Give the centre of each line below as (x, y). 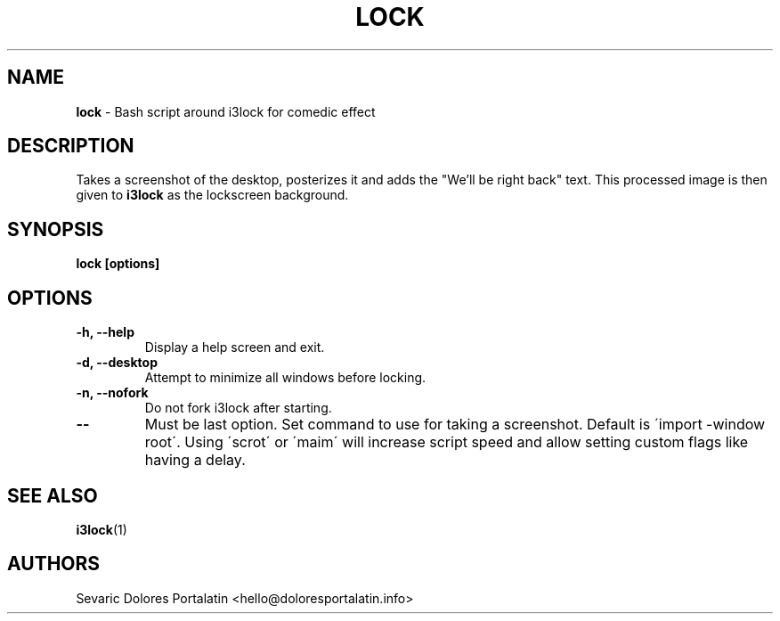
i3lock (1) (102, 529)
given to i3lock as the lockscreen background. (212, 195)
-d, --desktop (117, 363)
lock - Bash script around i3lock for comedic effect (226, 111)
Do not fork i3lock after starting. (238, 408)
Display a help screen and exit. (235, 347)
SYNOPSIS (56, 229)
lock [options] (118, 264)
